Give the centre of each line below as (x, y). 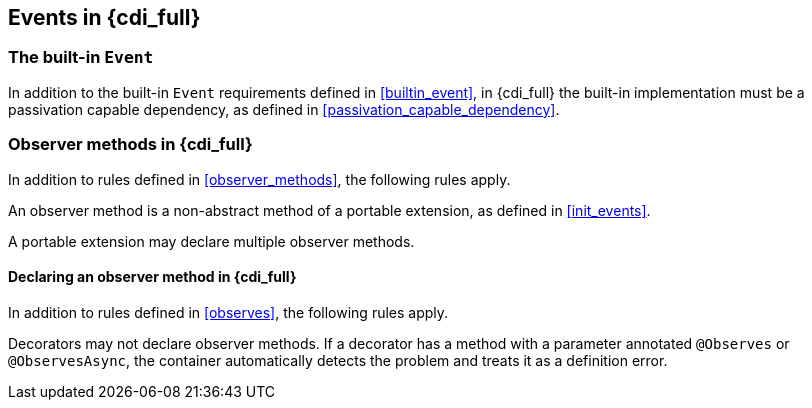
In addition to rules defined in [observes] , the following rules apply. (228, 312)
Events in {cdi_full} (104, 17)
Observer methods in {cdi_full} (130, 144)
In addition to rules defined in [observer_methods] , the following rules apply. (259, 179)
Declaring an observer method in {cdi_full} (152, 277)
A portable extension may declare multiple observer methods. (211, 241)
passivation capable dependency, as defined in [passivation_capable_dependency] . (284, 109)
